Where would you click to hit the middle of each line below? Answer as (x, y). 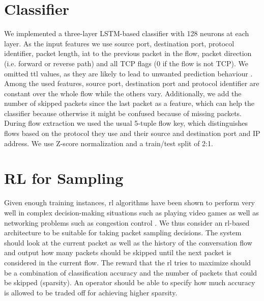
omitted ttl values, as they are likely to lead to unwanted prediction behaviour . (128, 73)
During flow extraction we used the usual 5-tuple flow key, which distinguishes (126, 123)
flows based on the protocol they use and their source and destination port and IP (132, 133)
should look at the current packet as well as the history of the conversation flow (128, 242)
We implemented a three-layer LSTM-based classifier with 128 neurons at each (127, 33)
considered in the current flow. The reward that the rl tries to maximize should (128, 262)
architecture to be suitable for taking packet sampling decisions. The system (123, 232)
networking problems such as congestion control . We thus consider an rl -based (127, 222)
